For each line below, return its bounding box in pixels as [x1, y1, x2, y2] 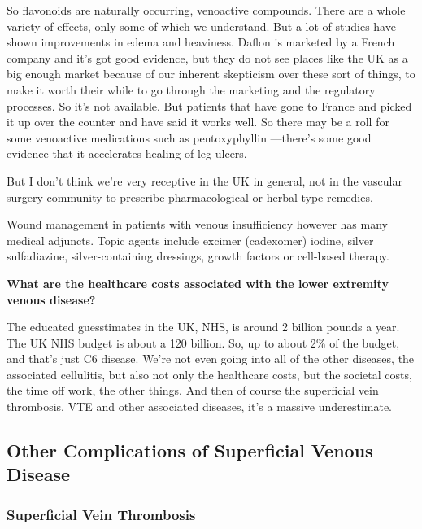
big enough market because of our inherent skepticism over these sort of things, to [7, 65, 415, 82]
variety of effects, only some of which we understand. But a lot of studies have [7, 17, 396, 34]
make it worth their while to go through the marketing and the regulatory [7, 81, 376, 98]
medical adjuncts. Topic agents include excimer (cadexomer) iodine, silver [7, 231, 374, 248]
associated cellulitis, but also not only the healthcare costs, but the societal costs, [7, 365, 412, 383]
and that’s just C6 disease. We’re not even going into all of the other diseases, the [7, 350, 415, 367]
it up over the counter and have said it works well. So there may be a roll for [7, 113, 389, 130]
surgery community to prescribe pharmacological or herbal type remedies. [7, 188, 373, 205]
